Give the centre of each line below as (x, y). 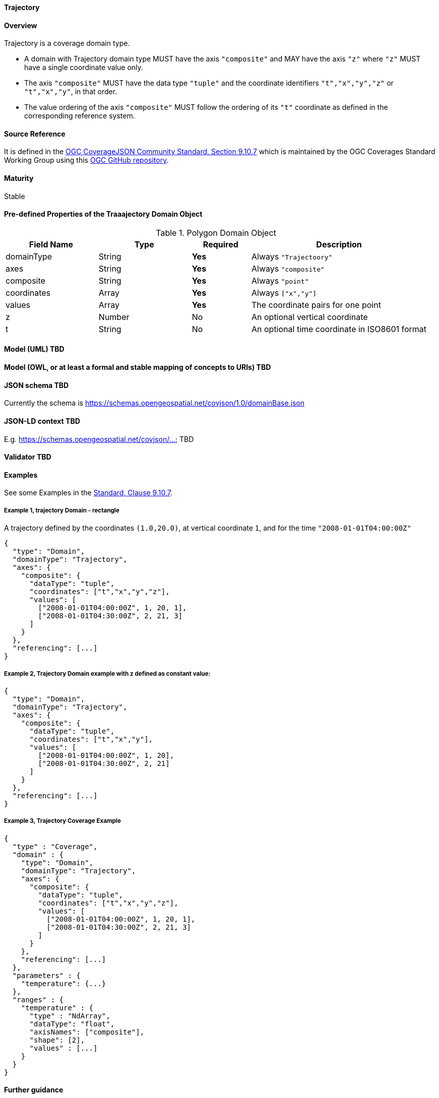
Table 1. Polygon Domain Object (216, 233)
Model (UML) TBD (34, 349)
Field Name (51, 244)
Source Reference (35, 134)
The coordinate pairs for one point (316, 305)
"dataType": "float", (72, 1024)
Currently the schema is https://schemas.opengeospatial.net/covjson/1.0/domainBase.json (154, 403)
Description (339, 244)
